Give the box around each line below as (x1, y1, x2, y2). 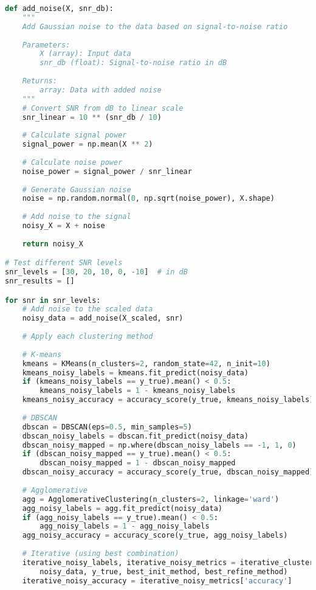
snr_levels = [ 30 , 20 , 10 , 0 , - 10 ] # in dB (5, 268, 188, 277)
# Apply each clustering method (22, 332, 153, 341)
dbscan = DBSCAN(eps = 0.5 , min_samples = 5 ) (22, 422, 192, 431)
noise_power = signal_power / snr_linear (22, 167, 192, 176)
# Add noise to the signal (22, 212, 131, 221)
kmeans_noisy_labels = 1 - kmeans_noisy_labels (39, 386, 236, 395)
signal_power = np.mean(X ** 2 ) (22, 140, 153, 149)
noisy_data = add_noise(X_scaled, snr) (22, 314, 184, 323)
